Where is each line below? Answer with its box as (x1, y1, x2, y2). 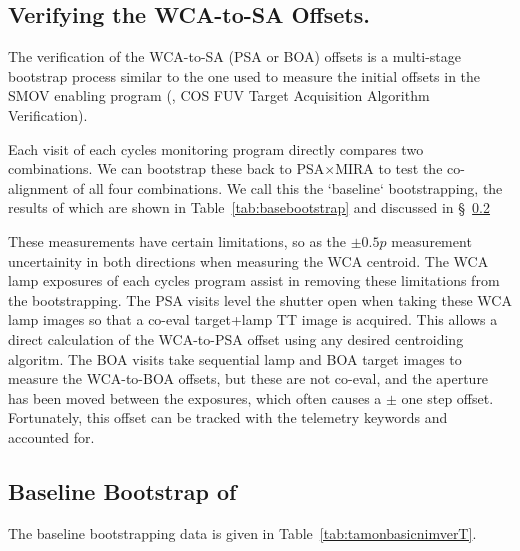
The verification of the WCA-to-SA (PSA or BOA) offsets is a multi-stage (8, 46, 461, 67)
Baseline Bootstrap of (8, 475, 237, 506)
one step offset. (401, 387, 494, 408)
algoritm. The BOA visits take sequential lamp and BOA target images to (8, 348, 462, 369)
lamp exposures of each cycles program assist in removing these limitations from (8, 270, 500, 291)
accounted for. (8, 426, 95, 447)
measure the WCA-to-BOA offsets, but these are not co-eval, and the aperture (8, 368, 489, 389)
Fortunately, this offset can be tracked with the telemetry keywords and (8, 407, 448, 428)
